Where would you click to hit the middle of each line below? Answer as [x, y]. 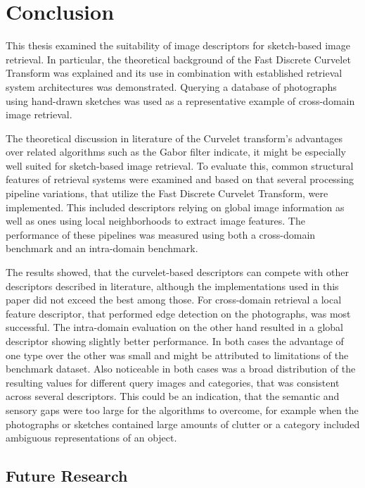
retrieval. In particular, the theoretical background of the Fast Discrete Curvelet [178, 59]
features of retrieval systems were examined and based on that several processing [180, 179]
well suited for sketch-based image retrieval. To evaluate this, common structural [180, 165]
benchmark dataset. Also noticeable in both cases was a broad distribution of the [181, 369]
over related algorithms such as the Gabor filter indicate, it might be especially [176, 152]
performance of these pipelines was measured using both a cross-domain [161, 234]
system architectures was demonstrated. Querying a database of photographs [171, 86]
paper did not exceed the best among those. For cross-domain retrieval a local [174, 300]
